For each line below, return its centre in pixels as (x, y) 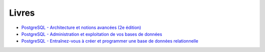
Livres (22, 13)
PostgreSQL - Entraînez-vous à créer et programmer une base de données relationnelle (110, 41)
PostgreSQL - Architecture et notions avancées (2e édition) (81, 27)
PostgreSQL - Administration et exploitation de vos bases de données (92, 34)
